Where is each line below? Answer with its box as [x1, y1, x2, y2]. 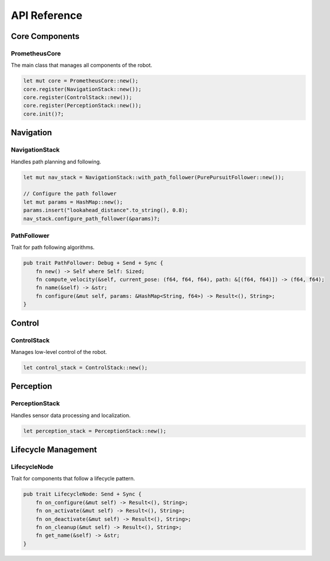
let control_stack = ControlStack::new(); [23, 364, 148, 371]
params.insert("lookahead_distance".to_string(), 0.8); [23, 207, 189, 214]
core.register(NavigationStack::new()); [23, 86, 141, 93]
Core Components [11, 31, 80, 41]
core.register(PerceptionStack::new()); [23, 102, 141, 109]
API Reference [11, 9, 82, 22]
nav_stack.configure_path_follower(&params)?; [23, 215, 160, 222]
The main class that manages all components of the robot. [11, 62, 153, 69]
